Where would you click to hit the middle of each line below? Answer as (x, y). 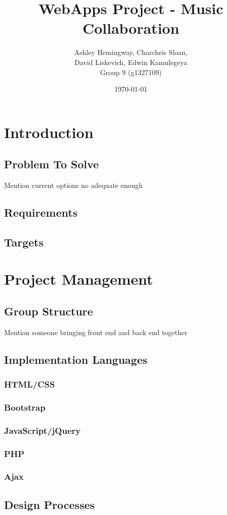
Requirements (41, 212)
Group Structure (49, 311)
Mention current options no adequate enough (73, 185)
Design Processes (50, 504)
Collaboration (131, 28)
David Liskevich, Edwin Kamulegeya (131, 62)
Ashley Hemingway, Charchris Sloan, (131, 52)
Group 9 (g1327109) (131, 72)
